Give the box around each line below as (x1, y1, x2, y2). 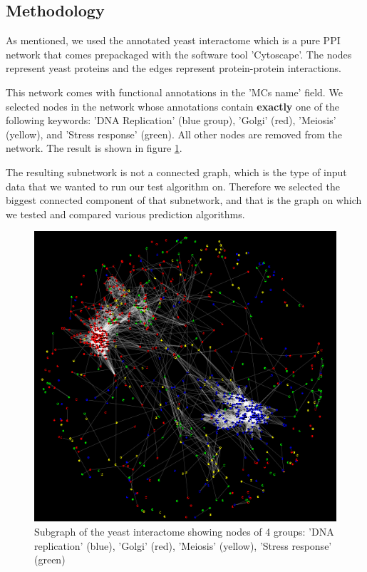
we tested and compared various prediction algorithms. (6, 206, 245, 221)
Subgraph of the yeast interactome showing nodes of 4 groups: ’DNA (34, 524, 334, 538)
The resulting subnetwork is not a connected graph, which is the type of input (6, 164, 347, 179)
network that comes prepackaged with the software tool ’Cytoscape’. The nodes (6, 46, 352, 61)
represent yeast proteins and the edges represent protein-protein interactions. (6, 61, 341, 76)
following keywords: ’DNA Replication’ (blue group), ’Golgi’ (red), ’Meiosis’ (6, 113, 336, 128)
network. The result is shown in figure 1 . (6, 141, 182, 155)
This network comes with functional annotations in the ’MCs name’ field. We (6, 84, 343, 99)
